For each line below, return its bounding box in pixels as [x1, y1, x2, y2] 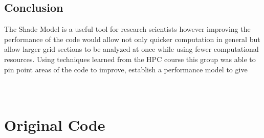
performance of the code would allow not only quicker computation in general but [4, 33, 260, 44]
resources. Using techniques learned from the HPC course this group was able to [4, 53, 256, 64]
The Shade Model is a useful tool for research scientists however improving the [4, 24, 251, 34]
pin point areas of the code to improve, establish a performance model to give [4, 64, 248, 74]
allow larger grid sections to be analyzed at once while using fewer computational [4, 44, 259, 54]
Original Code [4, 114, 105, 135]
